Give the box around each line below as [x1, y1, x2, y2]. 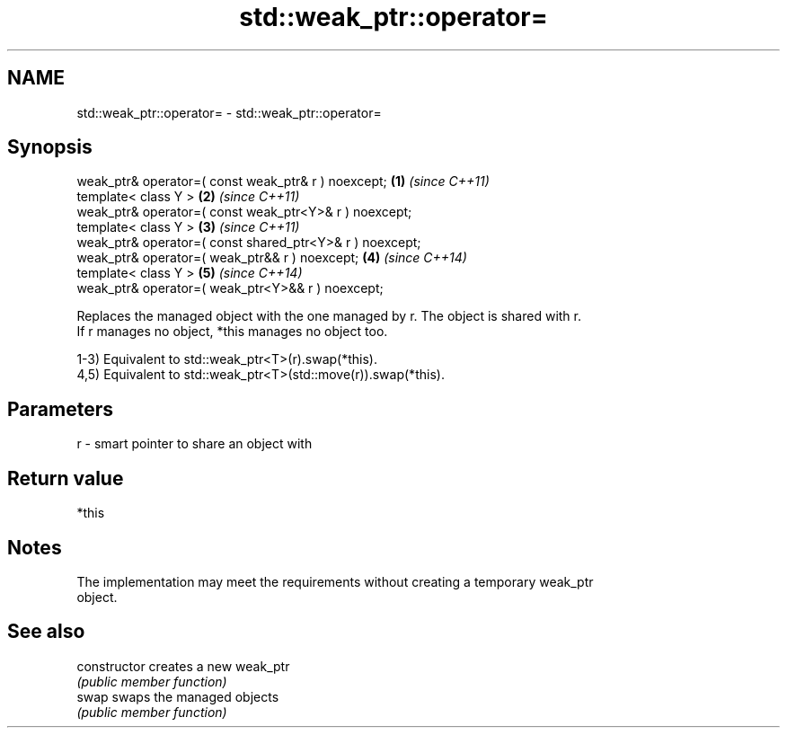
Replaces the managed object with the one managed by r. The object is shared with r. [76, 308, 582, 324]
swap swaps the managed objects [76, 688, 279, 704]
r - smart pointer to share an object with [76, 436, 313, 452]
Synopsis [7, 136, 93, 159]
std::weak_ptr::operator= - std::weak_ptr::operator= [76, 104, 382, 120]
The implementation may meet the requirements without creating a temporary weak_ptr [76, 573, 594, 589]
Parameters [7, 397, 113, 421]
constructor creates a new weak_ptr [76, 658, 290, 674]
